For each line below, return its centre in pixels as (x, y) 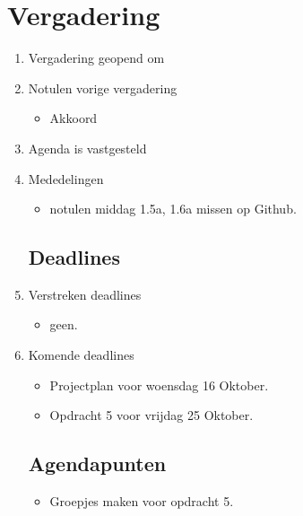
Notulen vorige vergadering (103, 87)
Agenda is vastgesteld (87, 148)
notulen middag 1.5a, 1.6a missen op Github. (173, 209)
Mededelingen (66, 178)
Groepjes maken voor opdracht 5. (142, 501)
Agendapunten (97, 464)
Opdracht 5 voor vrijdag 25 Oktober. (151, 415)
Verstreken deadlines (85, 294)
